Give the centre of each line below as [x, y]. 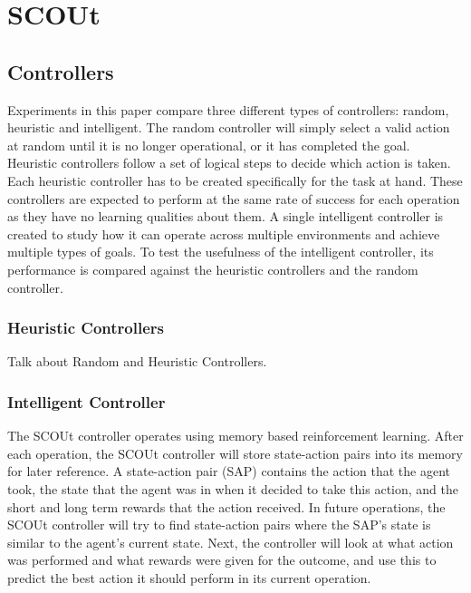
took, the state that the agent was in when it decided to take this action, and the [233, 488]
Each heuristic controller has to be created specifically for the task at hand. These [235, 180]
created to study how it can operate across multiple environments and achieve [224, 233]
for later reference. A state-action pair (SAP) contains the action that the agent [229, 471]
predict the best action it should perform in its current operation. [189, 577]
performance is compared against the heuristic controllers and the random [213, 269]
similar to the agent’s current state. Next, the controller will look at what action [231, 542]
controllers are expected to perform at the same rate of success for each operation [234, 198]
